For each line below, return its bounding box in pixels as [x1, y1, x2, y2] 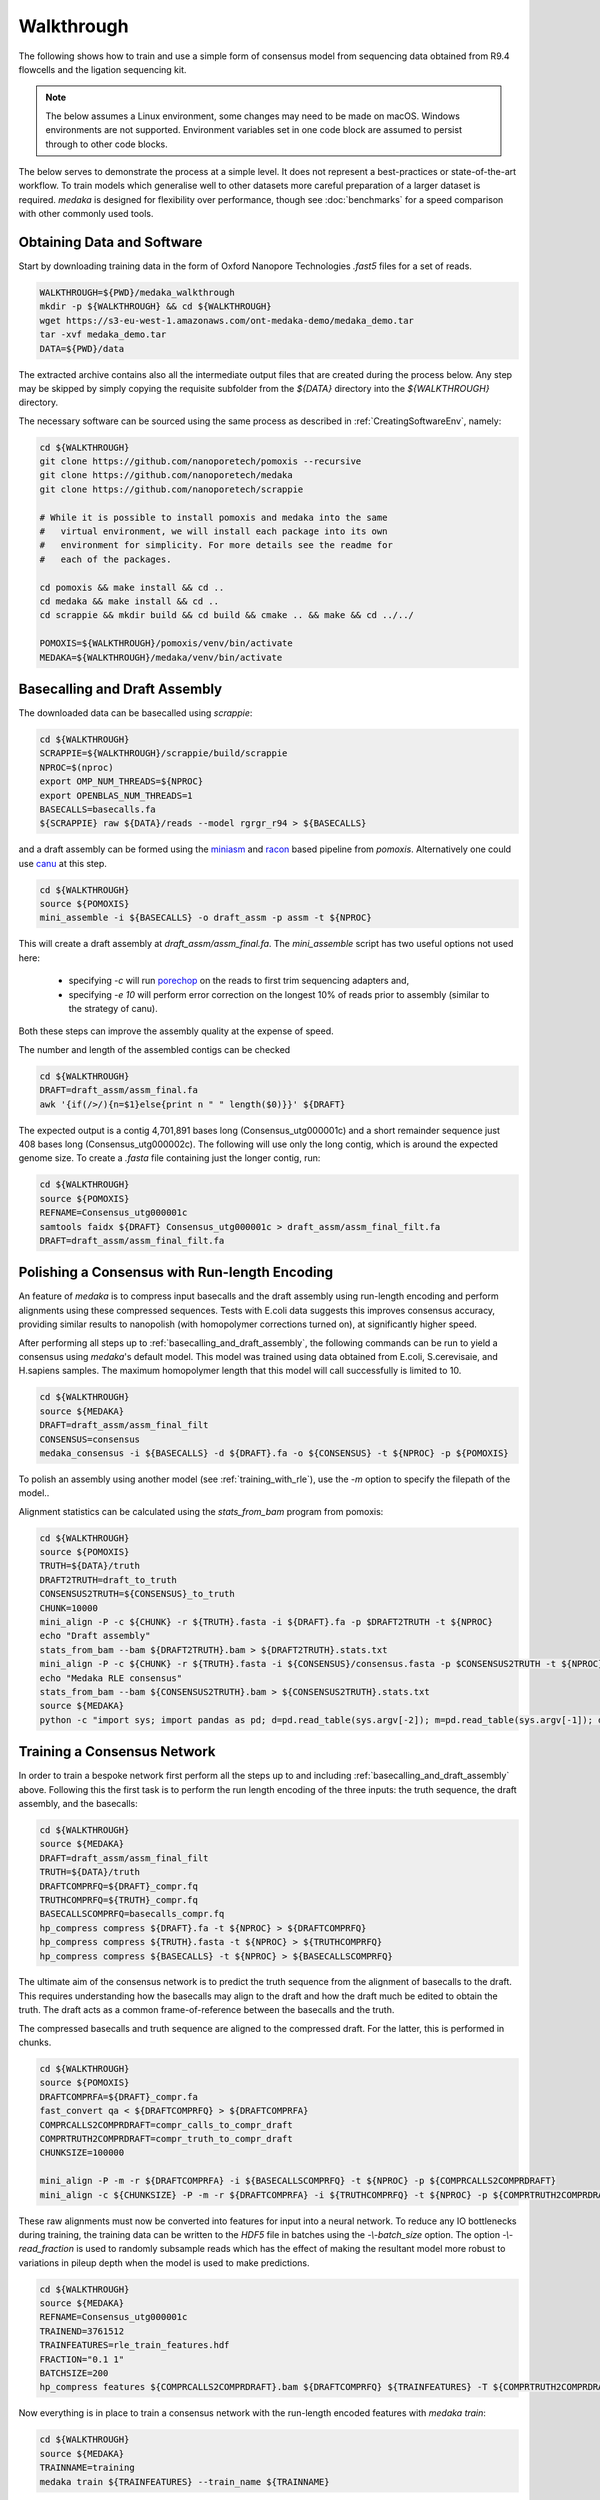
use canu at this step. [18, 857, 107, 869]
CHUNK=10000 [39, 1602, 99, 1614]
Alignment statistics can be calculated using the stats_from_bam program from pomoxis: [18, 1505, 384, 1517]
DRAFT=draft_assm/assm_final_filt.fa [39, 1235, 225, 1246]
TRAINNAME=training [39, 2462, 135, 2474]
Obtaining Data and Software [18, 233, 203, 250]
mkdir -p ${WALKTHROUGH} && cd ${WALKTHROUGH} [39, 301, 272, 312]
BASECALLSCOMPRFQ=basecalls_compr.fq [39, 1908, 225, 1920]
